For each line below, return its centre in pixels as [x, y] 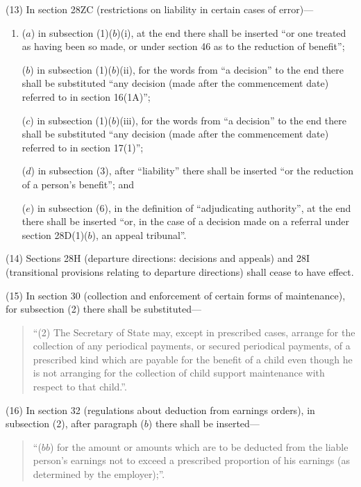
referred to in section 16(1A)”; [86, 96]
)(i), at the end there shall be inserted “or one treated [232, 32]
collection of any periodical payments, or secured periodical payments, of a [192, 346]
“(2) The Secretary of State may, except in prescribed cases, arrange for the [194, 332]
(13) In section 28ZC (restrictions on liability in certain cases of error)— [160, 9]
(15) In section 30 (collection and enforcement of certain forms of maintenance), [176, 295]
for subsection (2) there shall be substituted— [104, 309]
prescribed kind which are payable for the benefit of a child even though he [193, 359]
